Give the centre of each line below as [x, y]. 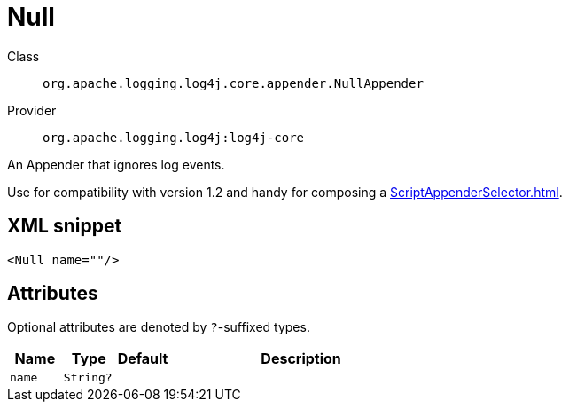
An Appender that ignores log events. [116, 164]
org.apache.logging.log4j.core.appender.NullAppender [233, 83]
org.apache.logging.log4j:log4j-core [174, 137]
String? [88, 378]
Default [143, 359]
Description [301, 359]
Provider [32, 110]
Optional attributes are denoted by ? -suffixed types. [159, 327]
